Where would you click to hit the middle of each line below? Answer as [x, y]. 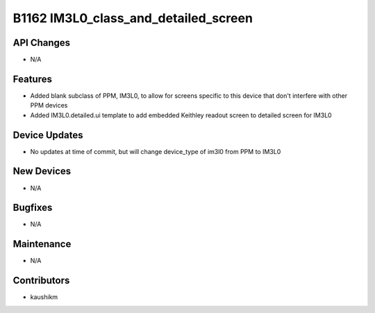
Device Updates [48, 135]
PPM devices [49, 105]
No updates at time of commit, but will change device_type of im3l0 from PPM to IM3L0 [156, 151]
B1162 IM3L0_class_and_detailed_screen [133, 18]
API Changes [42, 43]
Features [32, 79]
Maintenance [42, 244]
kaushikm [44, 297]
